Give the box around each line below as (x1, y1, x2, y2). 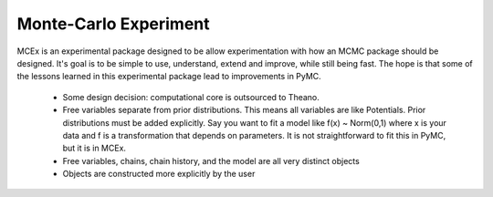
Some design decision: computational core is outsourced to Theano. (62, 91, 320, 102)
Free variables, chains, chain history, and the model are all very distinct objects (62, 155, 360, 166)
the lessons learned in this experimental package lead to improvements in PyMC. (16, 71, 321, 82)
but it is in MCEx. (62, 142, 127, 154)
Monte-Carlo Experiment (16, 14, 210, 34)
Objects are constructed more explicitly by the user (62, 169, 256, 180)
